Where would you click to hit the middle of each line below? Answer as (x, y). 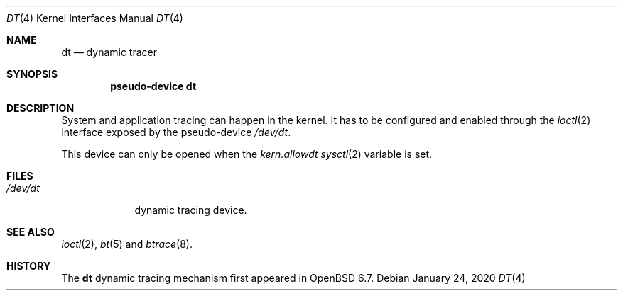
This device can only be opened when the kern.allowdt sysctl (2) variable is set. (247, 154)
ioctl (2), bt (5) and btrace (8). (127, 244)
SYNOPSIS (32, 74)
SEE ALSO (31, 232)
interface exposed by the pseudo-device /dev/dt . (176, 132)
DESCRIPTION (40, 108)
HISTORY (29, 266)
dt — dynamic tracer (109, 52)
